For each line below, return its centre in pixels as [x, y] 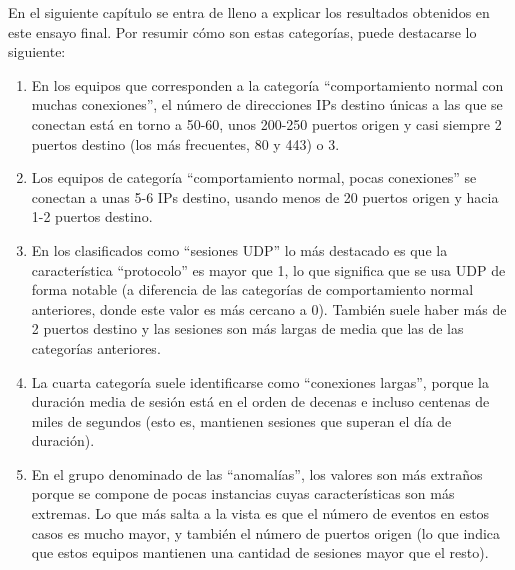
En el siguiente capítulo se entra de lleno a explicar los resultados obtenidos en [249, 12]
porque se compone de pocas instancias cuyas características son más [243, 493]
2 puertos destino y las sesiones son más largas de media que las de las [247, 328]
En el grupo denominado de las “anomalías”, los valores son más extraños [257, 473]
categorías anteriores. [96, 347]
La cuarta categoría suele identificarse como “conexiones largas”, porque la [260, 381]
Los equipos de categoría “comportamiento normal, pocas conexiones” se [254, 177]
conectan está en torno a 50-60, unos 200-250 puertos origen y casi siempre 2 [266, 123]
